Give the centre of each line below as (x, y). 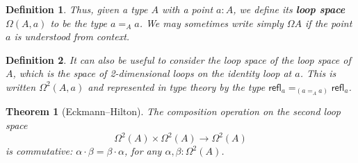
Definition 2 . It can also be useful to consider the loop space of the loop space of (178, 59)
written (21, 86)
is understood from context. (72, 36)
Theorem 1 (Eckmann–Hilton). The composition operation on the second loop (173, 111)
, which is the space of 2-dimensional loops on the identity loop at (152, 73)
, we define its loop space (289, 9)
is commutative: (39, 151)
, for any (143, 151)
